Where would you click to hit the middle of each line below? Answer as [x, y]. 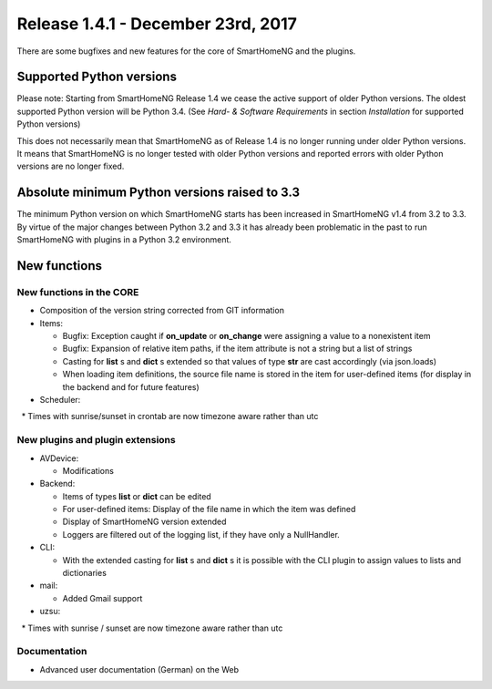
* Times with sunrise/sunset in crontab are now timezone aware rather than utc [170, 416]
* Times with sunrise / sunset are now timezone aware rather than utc [152, 628]
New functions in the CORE [78, 292]
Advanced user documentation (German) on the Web [139, 669]
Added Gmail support [102, 598]
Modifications [88, 470]
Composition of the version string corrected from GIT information [162, 311]
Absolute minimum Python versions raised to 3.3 [159, 193]
